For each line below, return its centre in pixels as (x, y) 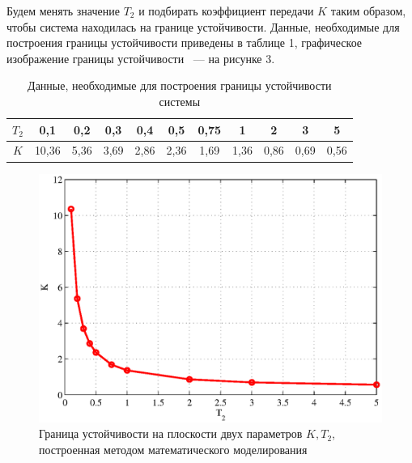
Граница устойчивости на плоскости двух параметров (171, 433)
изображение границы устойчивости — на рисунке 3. (141, 58)
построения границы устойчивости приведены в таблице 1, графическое (185, 42)
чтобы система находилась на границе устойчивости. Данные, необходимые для (203, 26)
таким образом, (368, 11)
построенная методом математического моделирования (173, 449)
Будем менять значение (63, 11)
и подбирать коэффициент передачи (226, 11)
